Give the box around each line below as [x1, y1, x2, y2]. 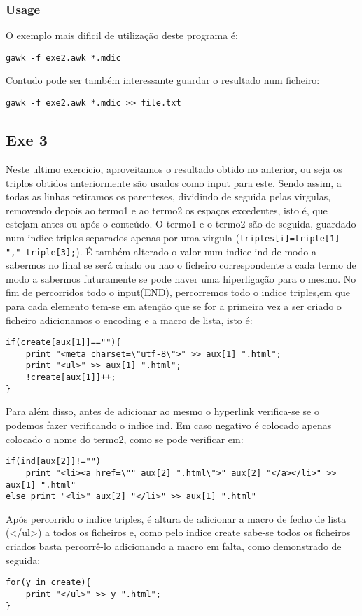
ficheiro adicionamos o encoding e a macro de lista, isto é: [6, 312, 253, 327]
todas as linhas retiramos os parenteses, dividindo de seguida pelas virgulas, [6, 189, 331, 204]
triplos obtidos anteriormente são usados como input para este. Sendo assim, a [6, 175, 342, 190]
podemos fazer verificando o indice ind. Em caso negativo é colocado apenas [6, 418, 332, 433]
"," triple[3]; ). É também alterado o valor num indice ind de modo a [6, 244, 316, 258]
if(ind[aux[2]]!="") [6, 456, 102, 467]
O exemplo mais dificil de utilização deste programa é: [6, 28, 238, 43]
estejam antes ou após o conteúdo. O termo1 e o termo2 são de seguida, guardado [6, 216, 356, 231]
